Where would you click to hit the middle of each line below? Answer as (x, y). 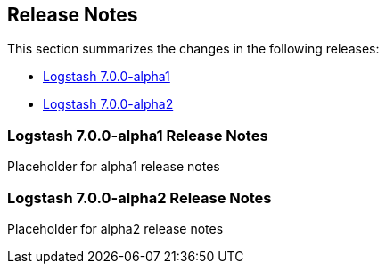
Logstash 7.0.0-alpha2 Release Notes (140, 197)
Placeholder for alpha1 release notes (114, 167)
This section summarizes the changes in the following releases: (193, 49)
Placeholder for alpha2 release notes (115, 228)
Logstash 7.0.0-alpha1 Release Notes (138, 135)
